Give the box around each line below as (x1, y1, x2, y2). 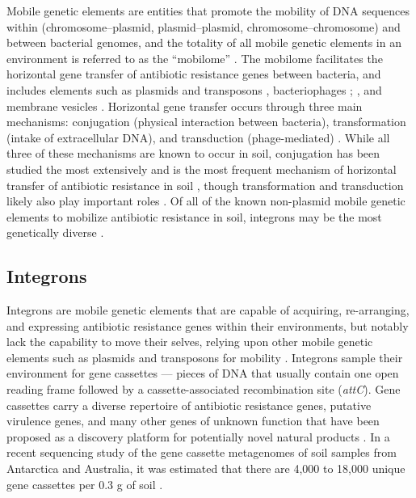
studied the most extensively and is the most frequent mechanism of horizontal (6, 160, 397, 177)
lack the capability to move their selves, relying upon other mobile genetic (6, 333, 373, 350)
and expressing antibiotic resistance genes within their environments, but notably (6, 317, 409, 334)
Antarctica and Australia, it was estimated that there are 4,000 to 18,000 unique (6, 460, 405, 477)
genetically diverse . (6, 224, 104, 241)
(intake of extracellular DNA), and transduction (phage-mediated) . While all (6, 129, 390, 146)
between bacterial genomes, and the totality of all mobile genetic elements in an (6, 34, 401, 51)
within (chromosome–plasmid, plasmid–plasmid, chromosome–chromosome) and (6, 18, 401, 35)
